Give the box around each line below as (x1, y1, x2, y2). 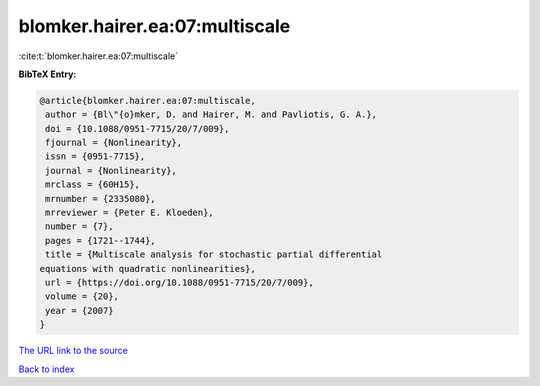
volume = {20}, (45, 291, 120, 302)
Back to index (18, 363, 75, 375)
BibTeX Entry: (18, 68, 77, 80)
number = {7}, (45, 221, 114, 232)
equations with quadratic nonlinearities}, (39, 263, 257, 274)
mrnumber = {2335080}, (45, 193, 157, 204)
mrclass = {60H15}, (45, 179, 140, 190)
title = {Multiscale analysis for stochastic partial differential (45, 249, 383, 260)
